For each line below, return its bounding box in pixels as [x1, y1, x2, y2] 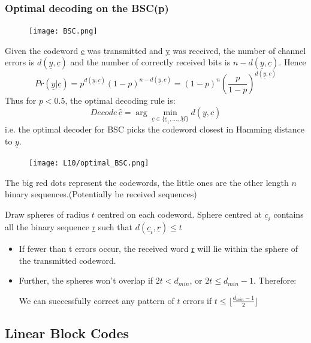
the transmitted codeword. [19, 254, 116, 266]
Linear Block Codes [5, 323, 129, 342]
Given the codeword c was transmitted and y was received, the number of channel [5, 44, 306, 56]
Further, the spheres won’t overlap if [19, 274, 153, 287]
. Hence [279, 56, 306, 68]
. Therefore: [253, 274, 297, 287]
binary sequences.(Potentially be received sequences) [5, 188, 197, 200]
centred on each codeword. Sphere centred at [97, 207, 262, 220]
